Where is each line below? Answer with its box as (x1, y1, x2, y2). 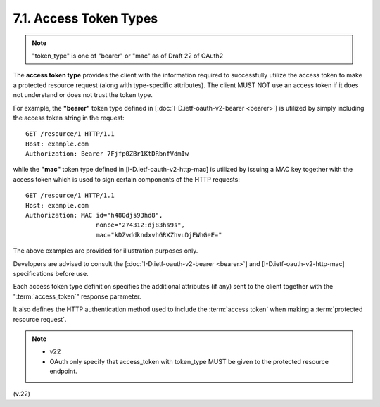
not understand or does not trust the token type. (13, 91, 153, 99)
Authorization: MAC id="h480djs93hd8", (25, 211, 163, 220)
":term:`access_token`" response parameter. (13, 292, 141, 301)
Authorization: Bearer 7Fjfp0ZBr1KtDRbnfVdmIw (25, 150, 189, 158)
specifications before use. (13, 269, 89, 277)
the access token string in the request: (13, 113, 125, 122)
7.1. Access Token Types (13, 11, 158, 26)
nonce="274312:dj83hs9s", (96, 221, 186, 229)
